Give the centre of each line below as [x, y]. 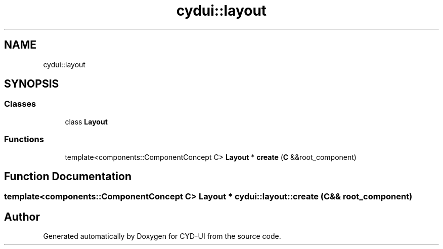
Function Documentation [68, 176]
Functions [24, 139]
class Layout [86, 121]
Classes [20, 104]
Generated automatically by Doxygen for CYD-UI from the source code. [162, 236]
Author [22, 217]
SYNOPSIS [32, 84]
